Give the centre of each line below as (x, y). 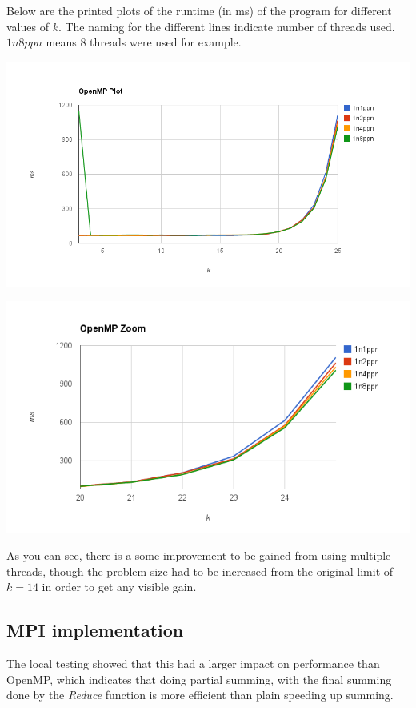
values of (28, 26)
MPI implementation (95, 630)
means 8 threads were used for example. (144, 42)
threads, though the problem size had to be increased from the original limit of (200, 571)
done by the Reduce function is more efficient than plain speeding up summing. (200, 695)
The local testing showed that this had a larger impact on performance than (193, 664)
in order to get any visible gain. (119, 587)
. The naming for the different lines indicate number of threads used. (226, 26)
